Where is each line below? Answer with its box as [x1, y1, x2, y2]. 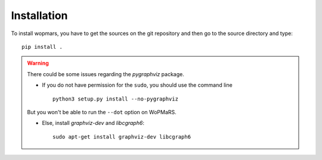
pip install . [21, 43, 63, 50]
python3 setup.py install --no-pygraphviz [52, 95, 179, 102]
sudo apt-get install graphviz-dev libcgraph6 [52, 133, 191, 140]
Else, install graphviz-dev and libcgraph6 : [42, 120, 144, 127]
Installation [11, 9, 68, 22]
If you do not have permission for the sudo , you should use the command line [42, 81, 233, 89]
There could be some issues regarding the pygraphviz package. [27, 70, 184, 77]
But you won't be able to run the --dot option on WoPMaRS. [27, 108, 177, 115]
